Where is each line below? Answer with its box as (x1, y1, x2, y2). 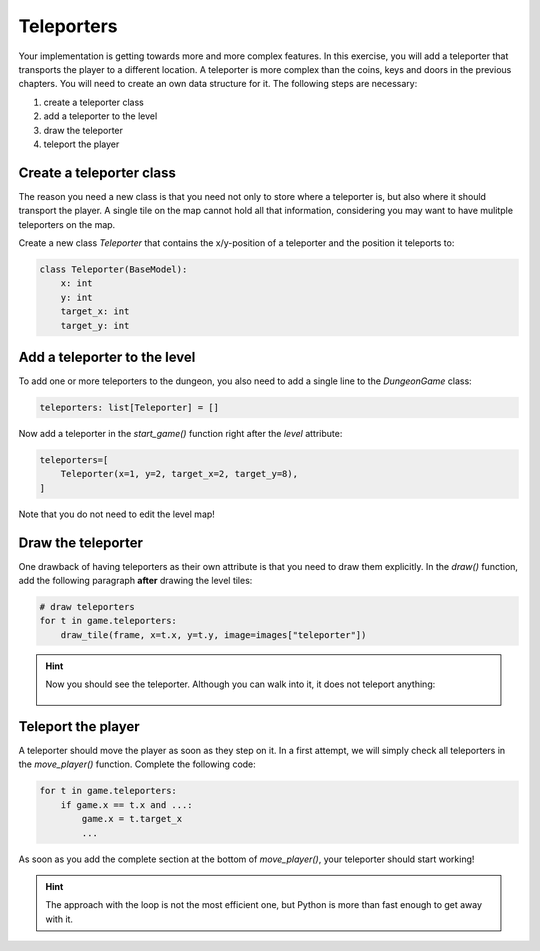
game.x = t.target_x (81, 813, 183, 825)
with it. (45, 913, 74, 925)
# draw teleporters (39, 601, 135, 613)
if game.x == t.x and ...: (60, 799, 194, 810)
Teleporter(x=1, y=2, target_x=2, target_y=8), (60, 468, 299, 480)
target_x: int (60, 306, 130, 317)
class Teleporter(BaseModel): (39, 263, 188, 275)
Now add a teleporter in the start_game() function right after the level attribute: (18, 427, 343, 439)
